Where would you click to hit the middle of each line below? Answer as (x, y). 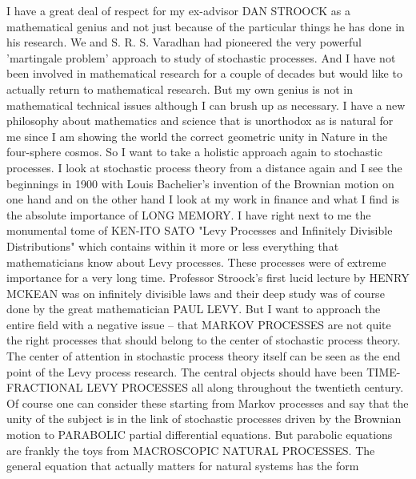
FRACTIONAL (45, 387)
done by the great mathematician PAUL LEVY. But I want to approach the (194, 309)
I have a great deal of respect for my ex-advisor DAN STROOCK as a (179, 10)
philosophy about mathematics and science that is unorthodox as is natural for (200, 121)
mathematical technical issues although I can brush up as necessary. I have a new (206, 105)
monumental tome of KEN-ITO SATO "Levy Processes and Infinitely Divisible (200, 230)
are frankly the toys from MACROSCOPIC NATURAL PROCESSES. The (191, 450)
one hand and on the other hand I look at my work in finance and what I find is (203, 199)
